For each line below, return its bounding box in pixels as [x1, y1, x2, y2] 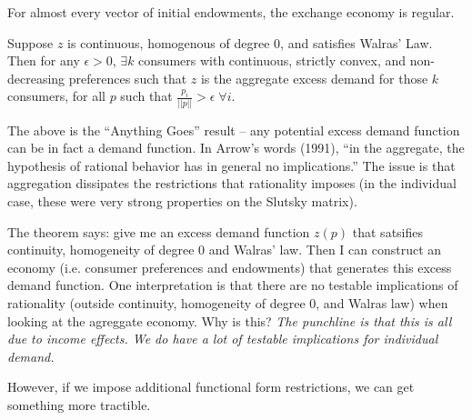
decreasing [7, 68, 65, 87]
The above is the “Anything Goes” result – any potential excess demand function [7, 120, 460, 139]
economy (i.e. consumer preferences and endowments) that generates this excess [7, 257, 452, 276]
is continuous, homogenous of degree [67, 33, 270, 52]
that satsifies [352, 222, 423, 241]
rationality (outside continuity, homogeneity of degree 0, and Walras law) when [7, 294, 448, 313]
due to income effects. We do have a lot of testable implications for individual [7, 329, 438, 348]
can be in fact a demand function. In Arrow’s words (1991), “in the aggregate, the [7, 138, 465, 157]
